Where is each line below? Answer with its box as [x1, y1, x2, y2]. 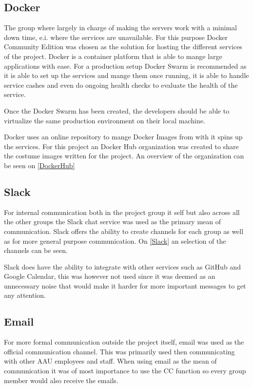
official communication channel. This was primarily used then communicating [4, 346, 235, 356]
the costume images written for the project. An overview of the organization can [4, 151, 244, 161]
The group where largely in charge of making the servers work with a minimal [4, 22, 237, 33]
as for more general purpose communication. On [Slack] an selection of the [4, 235, 226, 246]
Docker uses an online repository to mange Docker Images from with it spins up [4, 132, 243, 142]
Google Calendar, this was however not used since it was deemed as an [4, 271, 215, 281]
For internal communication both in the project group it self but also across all [4, 207, 240, 217]
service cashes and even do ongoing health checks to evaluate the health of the [4, 79, 238, 90]
